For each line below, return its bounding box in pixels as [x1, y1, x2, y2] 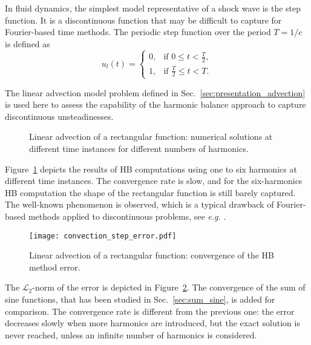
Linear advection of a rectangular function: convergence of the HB [29, 249, 274, 261]
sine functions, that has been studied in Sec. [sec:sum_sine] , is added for [5, 293, 275, 305]
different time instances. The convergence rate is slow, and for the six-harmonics [5, 174, 303, 187]
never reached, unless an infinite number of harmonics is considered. [5, 328, 257, 341]
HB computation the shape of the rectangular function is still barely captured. [5, 186, 296, 199]
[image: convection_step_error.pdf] [29, 231, 177, 240]
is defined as [5, 37, 50, 50]
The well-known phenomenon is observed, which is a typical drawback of [5, 198, 274, 211]
